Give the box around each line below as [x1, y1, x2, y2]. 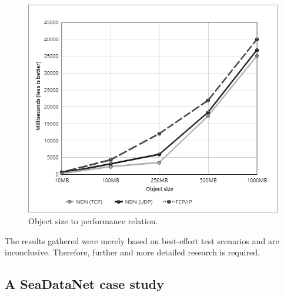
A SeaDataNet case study [5, 275, 164, 293]
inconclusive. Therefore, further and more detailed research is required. [5, 246, 260, 258]
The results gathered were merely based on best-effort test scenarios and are [5, 234, 279, 247]
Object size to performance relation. [28, 214, 158, 227]
